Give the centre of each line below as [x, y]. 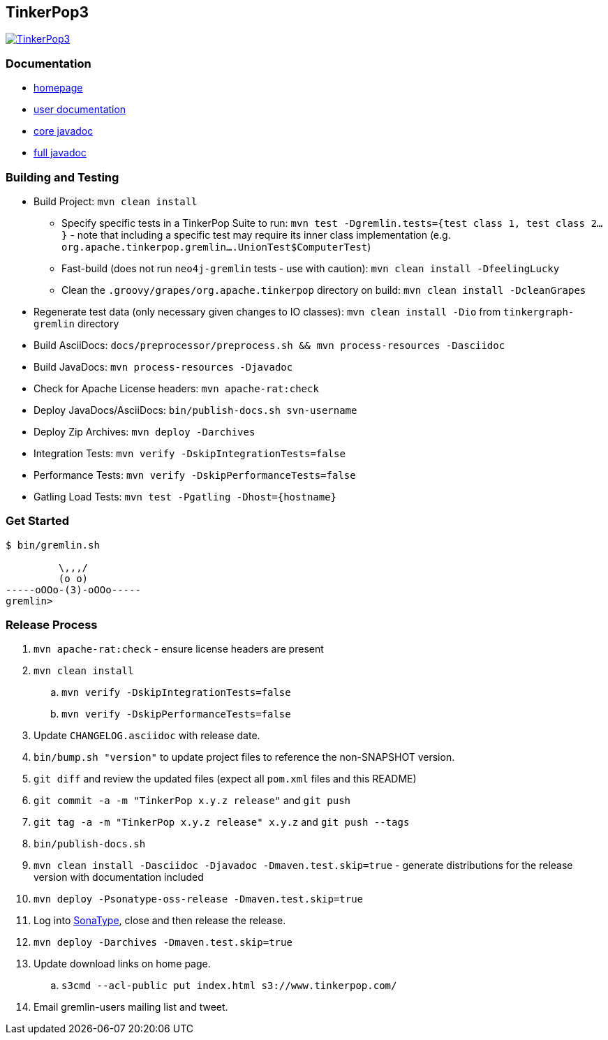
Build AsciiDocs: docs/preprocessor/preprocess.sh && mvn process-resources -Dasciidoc [269, 345]
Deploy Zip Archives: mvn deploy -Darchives [144, 431]
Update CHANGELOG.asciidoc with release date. [147, 736]
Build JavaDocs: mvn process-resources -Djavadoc [163, 366]
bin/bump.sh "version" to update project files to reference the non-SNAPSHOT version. [244, 757]
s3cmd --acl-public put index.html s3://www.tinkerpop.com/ [229, 986]
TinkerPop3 [47, 12]
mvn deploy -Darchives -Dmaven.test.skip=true [163, 943]
